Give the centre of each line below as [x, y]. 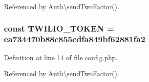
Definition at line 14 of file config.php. [61, 57]
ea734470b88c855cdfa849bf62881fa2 [75, 39]
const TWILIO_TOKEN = [59, 28]
